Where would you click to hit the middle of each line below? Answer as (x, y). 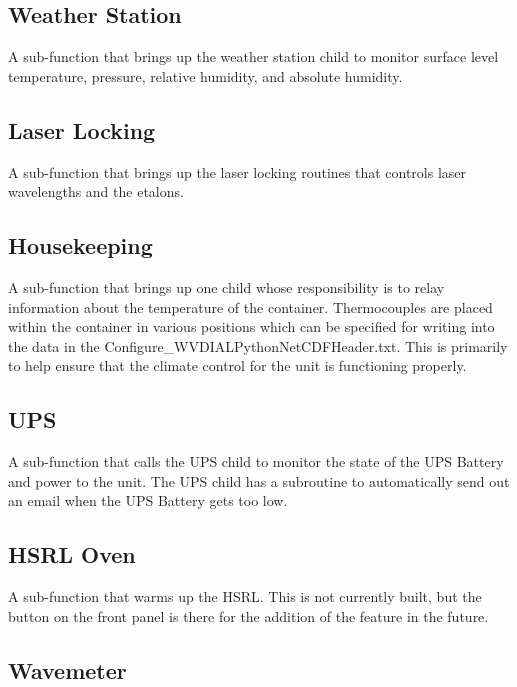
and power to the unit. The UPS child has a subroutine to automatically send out (259, 480)
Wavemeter (67, 669)
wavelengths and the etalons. (96, 191)
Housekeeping (80, 245)
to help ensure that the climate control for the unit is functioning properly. (237, 365)
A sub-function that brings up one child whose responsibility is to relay (226, 286)
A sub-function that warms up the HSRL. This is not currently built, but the (245, 596)
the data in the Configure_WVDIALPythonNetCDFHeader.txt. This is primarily (258, 345)
